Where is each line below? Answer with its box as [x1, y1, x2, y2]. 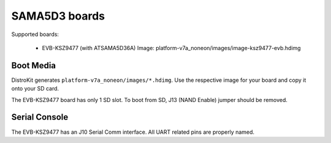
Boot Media [11, 60, 56, 70]
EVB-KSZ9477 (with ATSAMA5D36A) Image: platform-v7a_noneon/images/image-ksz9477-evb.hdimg [42, 44, 301, 51]
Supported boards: [11, 31, 59, 38]
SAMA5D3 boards [11, 9, 105, 23]
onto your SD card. [11, 85, 59, 92]
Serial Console [11, 112, 69, 122]
